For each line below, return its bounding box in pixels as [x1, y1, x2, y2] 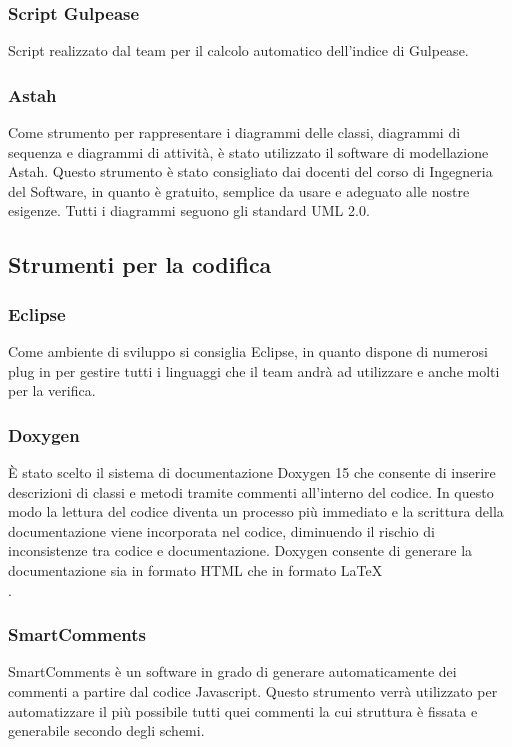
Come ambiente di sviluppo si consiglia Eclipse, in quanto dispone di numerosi [8, 341, 488, 361]
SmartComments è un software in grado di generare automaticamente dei [8, 661, 457, 682]
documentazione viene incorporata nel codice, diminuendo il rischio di [8, 520, 435, 541]
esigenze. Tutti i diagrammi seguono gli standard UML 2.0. [8, 200, 370, 221]
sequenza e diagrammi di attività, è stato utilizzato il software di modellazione [8, 141, 489, 162]
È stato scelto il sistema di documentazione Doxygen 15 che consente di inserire [8, 462, 496, 482]
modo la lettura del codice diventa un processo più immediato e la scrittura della [8, 501, 504, 522]
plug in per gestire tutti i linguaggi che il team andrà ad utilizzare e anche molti [8, 360, 500, 381]
